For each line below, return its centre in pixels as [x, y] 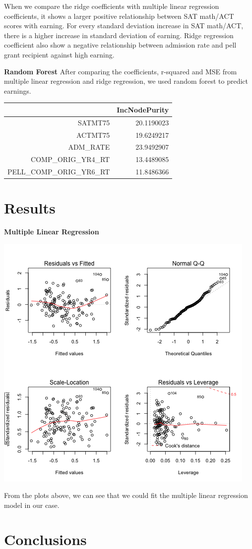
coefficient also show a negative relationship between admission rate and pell [120, 45]
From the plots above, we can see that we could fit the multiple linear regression [126, 495]
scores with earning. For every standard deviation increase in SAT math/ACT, [124, 26]
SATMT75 [94, 122]
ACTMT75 [93, 135]
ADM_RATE [89, 147]
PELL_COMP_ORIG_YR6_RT [59, 172]
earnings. [18, 90]
